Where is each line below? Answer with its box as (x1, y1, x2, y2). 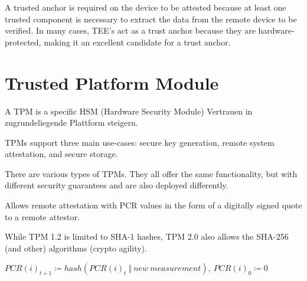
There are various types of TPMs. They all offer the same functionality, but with (5, 167, 298, 179)
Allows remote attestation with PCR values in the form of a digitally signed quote (5, 199, 302, 211)
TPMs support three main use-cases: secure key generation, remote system (5, 136, 275, 148)
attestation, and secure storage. (5, 148, 118, 160)
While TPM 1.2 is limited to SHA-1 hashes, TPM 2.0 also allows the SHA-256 (5, 230, 289, 243)
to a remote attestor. (5, 210, 80, 223)
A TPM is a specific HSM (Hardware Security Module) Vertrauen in (5, 104, 253, 117)
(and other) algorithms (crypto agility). (5, 241, 147, 254)
